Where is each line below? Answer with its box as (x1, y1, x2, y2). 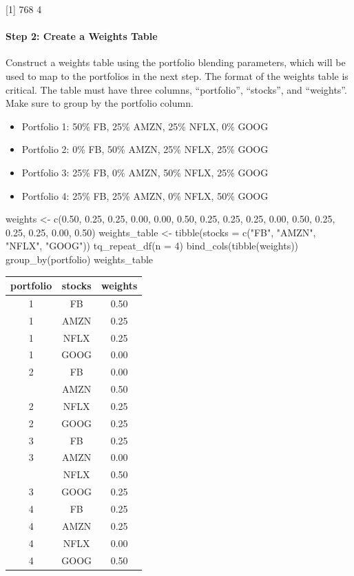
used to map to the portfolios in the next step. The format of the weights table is (6, 68, 348, 83)
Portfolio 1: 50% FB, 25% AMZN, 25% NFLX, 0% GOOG (21, 119, 269, 133)
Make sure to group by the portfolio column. (6, 96, 194, 110)
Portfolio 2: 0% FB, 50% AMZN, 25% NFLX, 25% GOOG (21, 142, 269, 156)
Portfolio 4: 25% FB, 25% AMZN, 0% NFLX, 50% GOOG (21, 188, 269, 203)
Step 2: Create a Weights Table (6, 29, 158, 43)
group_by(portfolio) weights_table (6, 251, 154, 266)
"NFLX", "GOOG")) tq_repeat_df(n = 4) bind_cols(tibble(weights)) (6, 238, 299, 253)
